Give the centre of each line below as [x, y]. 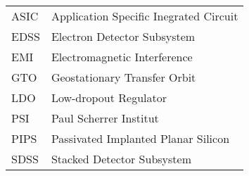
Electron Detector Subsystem [123, 36]
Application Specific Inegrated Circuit [145, 16]
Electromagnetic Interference [122, 57]
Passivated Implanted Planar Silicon [140, 138]
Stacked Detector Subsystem [121, 159]
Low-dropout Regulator [109, 98]
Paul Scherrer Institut [105, 118]
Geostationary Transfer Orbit [123, 77]
